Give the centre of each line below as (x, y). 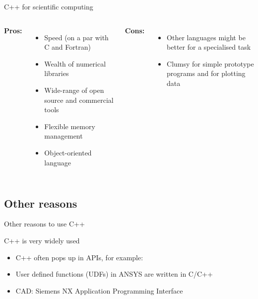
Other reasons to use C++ (44, 224)
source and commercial (79, 100)
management (64, 136)
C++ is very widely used (42, 240)
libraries (57, 73)
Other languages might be (206, 37)
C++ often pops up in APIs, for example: (79, 257)
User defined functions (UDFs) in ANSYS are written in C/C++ (114, 274)
